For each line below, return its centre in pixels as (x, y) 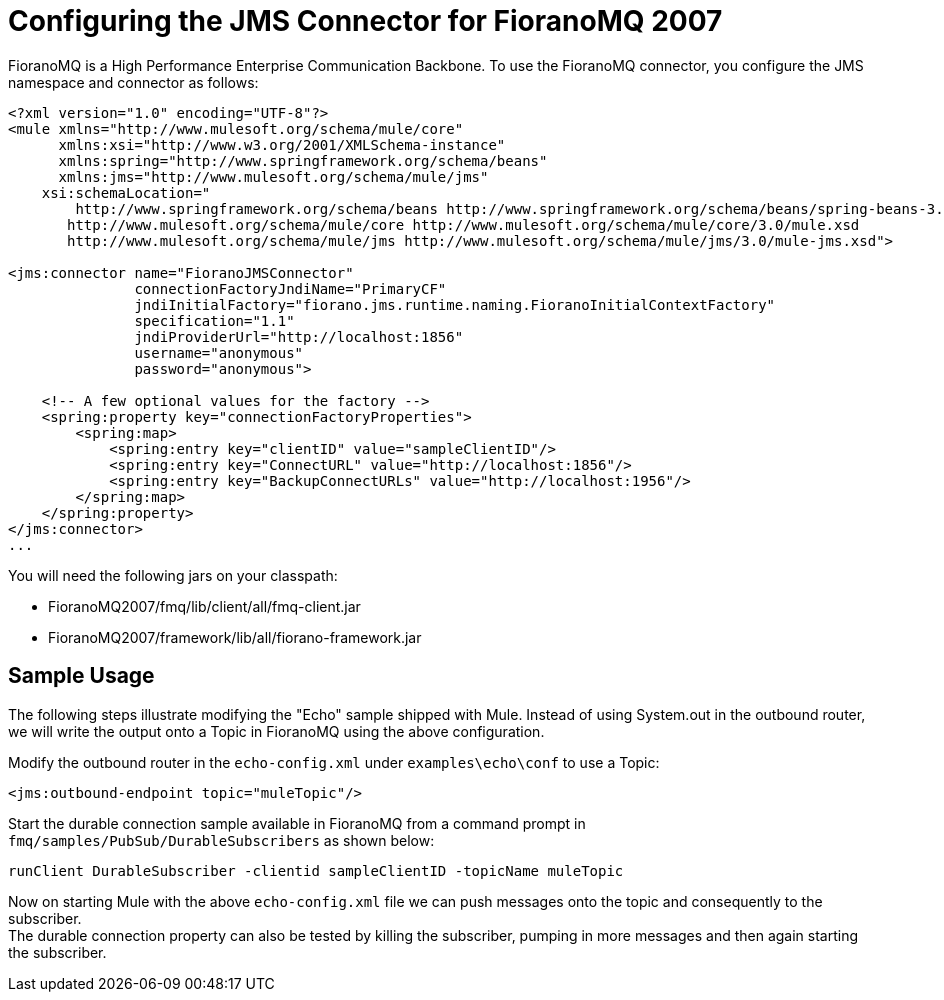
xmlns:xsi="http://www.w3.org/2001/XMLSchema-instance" (282, 144)
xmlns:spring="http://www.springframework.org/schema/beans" (303, 160)
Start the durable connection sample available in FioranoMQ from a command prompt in (297, 823)
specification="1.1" (214, 320)
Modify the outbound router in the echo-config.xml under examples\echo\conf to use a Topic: (334, 762)
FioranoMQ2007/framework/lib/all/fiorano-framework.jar (235, 637)
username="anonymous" (219, 352)
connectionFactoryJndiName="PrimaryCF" (290, 288)
